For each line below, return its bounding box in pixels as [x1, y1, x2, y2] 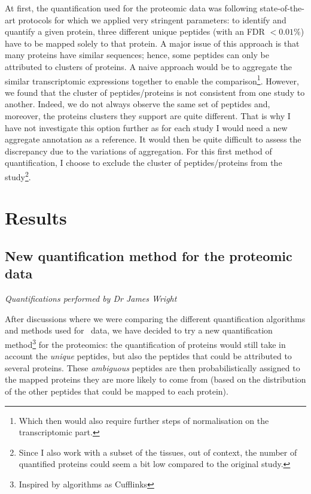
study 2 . [5, 168, 31, 183]
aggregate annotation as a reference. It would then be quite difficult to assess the [5, 133, 301, 146]
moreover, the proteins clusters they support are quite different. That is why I [5, 110, 291, 122]
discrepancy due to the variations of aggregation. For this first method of [5, 144, 272, 157]
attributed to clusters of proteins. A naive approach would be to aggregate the [5, 60, 292, 72]
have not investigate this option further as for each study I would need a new [5, 121, 288, 134]
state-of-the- [260, 2, 304, 14]
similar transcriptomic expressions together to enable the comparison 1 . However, [5, 72, 299, 87]
